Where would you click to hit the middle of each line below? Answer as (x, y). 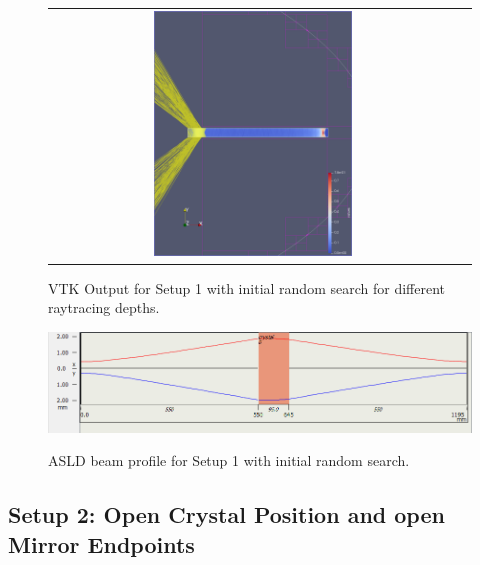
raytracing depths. (104, 307)
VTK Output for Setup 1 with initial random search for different (246, 287)
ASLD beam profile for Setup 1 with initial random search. (229, 460)
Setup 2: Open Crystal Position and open (226, 514)
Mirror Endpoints (101, 543)
